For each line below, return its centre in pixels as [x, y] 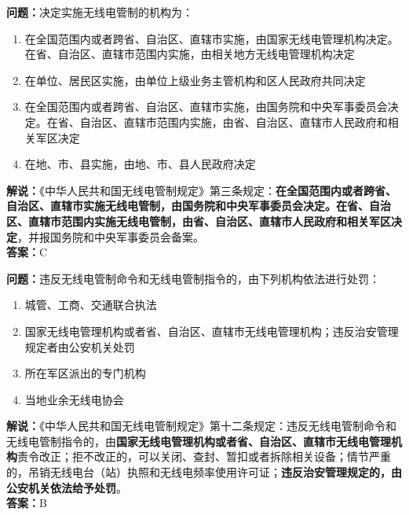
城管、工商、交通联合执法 [91, 305]
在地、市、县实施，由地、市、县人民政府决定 [140, 164]
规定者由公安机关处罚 [80, 346]
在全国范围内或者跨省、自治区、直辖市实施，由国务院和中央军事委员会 [206, 107]
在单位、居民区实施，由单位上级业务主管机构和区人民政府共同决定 [195, 80]
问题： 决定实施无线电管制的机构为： [100, 12]
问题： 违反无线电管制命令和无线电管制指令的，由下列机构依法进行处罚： [193, 278]
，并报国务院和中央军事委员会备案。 [111, 236]
